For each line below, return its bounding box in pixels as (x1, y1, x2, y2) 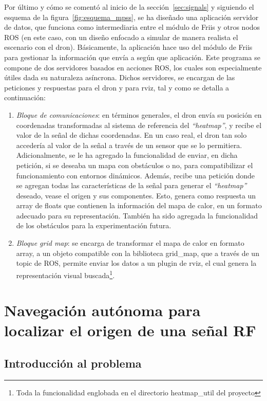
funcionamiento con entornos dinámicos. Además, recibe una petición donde (16, 170, 255, 180)
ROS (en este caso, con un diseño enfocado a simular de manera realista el (4, 31, 238, 42)
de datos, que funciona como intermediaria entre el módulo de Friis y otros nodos (4, 22, 260, 32)
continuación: (4, 92, 46, 103)
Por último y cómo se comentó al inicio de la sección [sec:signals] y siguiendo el (4, 2, 254, 12)
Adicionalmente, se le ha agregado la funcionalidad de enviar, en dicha (16, 150, 238, 160)
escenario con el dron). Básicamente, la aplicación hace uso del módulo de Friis (4, 42, 253, 52)
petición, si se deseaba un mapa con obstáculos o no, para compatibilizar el (16, 159, 253, 170)
